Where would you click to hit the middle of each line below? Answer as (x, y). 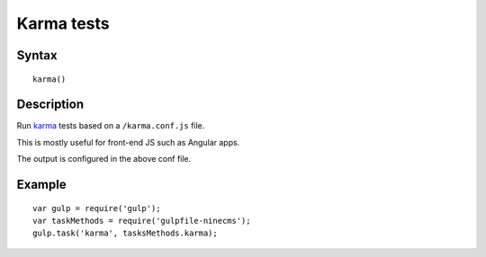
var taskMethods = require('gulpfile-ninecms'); (142, 221)
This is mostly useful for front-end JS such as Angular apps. (128, 142)
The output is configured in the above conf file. (104, 159)
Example (41, 185)
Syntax (37, 55)
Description (50, 105)
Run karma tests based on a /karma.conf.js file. (111, 126)
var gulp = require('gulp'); (97, 208)
